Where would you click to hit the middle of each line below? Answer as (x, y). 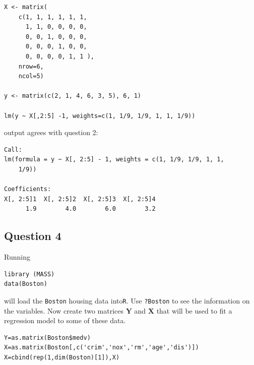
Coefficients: (28, 189)
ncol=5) (31, 76)
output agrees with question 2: (51, 132)
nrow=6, (31, 66)
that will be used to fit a (194, 310)
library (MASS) (29, 274)
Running (17, 257)
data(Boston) (26, 284)
